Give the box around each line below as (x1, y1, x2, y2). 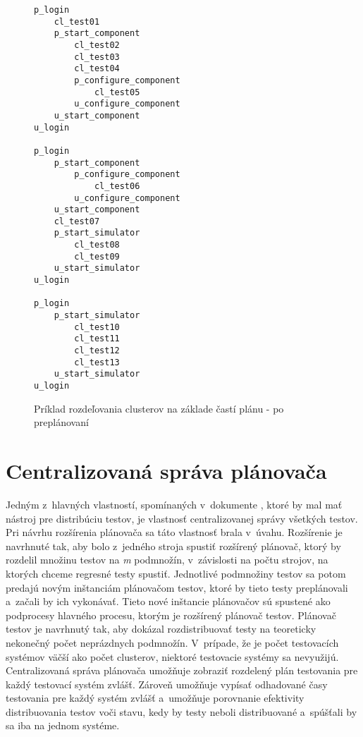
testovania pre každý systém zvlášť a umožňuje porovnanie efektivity (6, 690, 304, 705)
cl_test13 (74, 357, 120, 367)
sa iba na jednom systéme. (6, 718, 120, 733)
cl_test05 (94, 87, 140, 97)
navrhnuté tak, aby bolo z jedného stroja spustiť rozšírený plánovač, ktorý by (6, 538, 341, 553)
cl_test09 (74, 251, 120, 262)
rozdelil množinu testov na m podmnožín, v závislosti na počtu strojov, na (6, 552, 328, 567)
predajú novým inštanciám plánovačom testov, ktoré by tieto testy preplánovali (6, 580, 348, 595)
